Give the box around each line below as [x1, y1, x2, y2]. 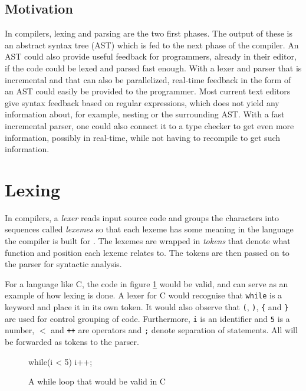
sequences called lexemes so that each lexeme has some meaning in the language [5, 223, 294, 235]
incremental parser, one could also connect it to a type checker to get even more [5, 119, 294, 132]
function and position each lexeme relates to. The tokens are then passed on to [5, 246, 289, 258]
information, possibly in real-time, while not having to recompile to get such [5, 131, 281, 143]
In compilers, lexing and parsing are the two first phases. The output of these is [5, 27, 292, 40]
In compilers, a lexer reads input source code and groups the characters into [5, 211, 279, 224]
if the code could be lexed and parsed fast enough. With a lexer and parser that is [5, 61, 302, 74]
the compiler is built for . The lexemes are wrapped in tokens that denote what [5, 235, 291, 247]
